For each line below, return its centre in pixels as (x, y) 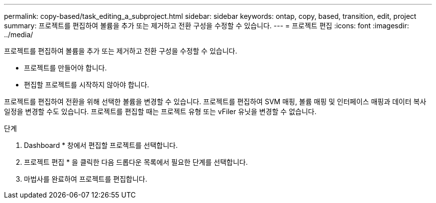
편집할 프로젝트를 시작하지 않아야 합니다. (87, 85)
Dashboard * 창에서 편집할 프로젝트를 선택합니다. (101, 145)
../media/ (19, 34)
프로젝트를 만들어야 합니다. (65, 68)
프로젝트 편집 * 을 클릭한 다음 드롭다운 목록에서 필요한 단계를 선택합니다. (136, 162)
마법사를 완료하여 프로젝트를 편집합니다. (86, 179)
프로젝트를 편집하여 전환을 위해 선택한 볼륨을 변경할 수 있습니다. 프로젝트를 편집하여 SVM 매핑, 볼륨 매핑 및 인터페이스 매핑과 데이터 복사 (215, 101)
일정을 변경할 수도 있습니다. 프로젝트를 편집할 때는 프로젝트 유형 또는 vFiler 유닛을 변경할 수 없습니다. (160, 111)
